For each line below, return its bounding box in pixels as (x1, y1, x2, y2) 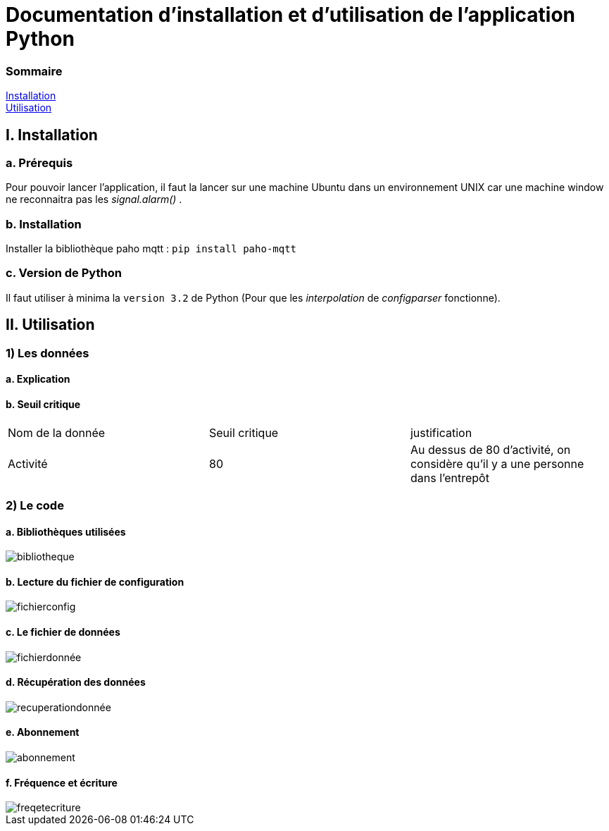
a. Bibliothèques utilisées (6, 525, 126, 538)
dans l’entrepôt (410, 470, 489, 485)
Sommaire (6, 63, 63, 78)
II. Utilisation (6, 316, 95, 334)
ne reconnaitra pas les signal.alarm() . (6, 193, 182, 206)
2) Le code (6, 498, 64, 512)
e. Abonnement (6, 726, 80, 739)
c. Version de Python (6, 266, 122, 281)
